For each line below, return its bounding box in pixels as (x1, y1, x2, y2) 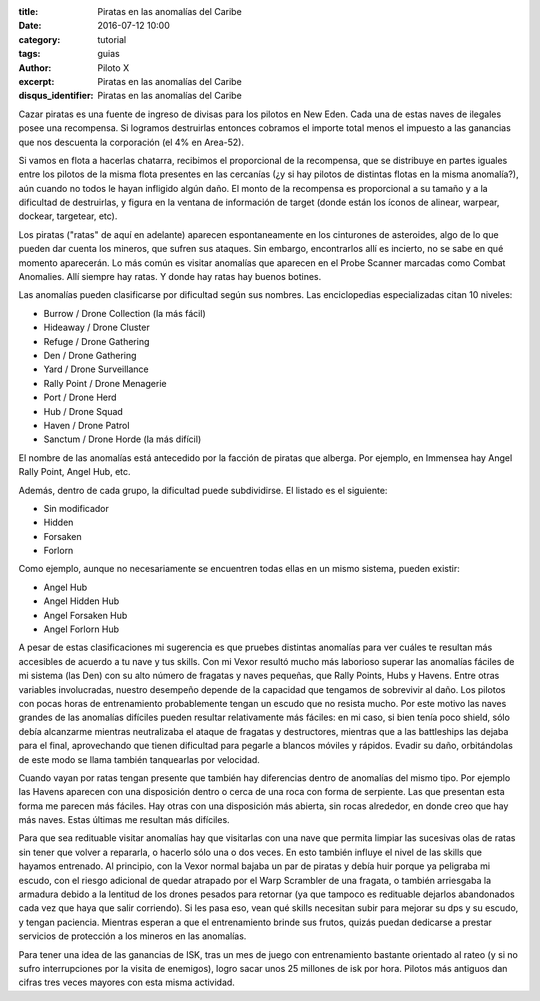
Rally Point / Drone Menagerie (43, 377, 167, 389)
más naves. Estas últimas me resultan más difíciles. (18, 814, 230, 826)
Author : (18, 61, 52, 74)
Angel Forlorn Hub (43, 623, 120, 635)
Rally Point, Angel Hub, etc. (18, 466, 131, 478)
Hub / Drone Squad (43, 405, 124, 417)
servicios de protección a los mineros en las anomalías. (18, 930, 247, 942)
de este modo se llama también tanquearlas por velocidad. (18, 753, 260, 765)
